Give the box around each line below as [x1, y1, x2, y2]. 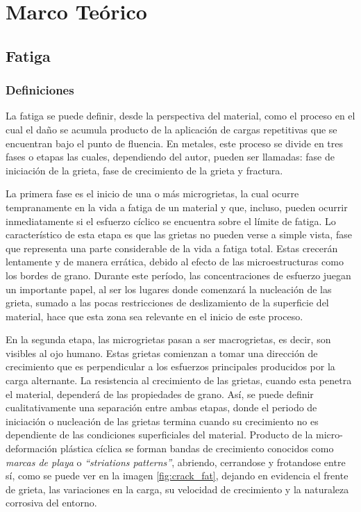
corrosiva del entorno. [6, 495, 97, 510]
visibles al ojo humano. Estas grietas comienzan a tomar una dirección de [6, 345, 318, 360]
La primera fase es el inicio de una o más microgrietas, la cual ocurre [6, 186, 299, 201]
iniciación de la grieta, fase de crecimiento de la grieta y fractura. [6, 163, 283, 177]
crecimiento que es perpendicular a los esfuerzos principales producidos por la [6, 359, 335, 374]
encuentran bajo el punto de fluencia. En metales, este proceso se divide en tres [6, 135, 343, 150]
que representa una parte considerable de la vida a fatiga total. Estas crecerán [6, 240, 338, 255]
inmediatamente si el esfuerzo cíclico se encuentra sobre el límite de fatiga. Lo [6, 213, 336, 228]
